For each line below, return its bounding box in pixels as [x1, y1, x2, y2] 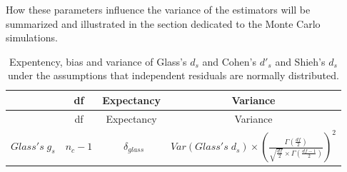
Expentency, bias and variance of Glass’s [9, 54, 187, 69]
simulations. [6, 30, 58, 45]
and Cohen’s [202, 54, 257, 69]
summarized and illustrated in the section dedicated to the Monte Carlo [6, 16, 321, 31]
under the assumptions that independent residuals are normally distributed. [8, 68, 339, 83]
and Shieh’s [275, 54, 326, 69]
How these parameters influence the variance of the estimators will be [6, 2, 311, 16]
